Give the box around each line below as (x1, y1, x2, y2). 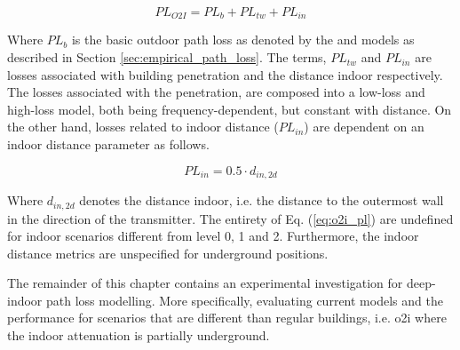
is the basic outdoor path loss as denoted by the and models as (71, 30, 415, 49)
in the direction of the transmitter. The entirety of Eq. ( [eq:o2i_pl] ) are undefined (7, 209, 454, 227)
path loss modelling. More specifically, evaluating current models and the (46, 290, 443, 309)
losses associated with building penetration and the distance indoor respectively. (7, 65, 443, 84)
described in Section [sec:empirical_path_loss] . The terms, (7, 48, 327, 67)
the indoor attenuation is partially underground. (7, 326, 270, 345)
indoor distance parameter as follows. (7, 135, 210, 154)
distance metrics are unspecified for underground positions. (7, 243, 329, 262)
